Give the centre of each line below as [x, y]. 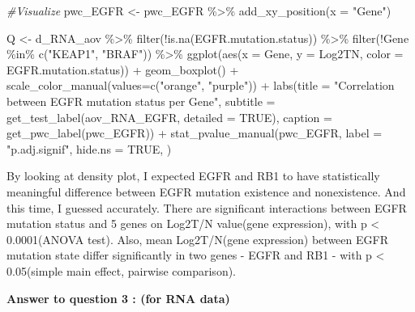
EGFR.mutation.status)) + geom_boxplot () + [123, 69]
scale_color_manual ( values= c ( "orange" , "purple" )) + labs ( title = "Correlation [201, 85]
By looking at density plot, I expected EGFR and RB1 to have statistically [193, 176]
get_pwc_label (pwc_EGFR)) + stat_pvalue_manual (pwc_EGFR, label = [195, 133]
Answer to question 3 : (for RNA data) [118, 298]
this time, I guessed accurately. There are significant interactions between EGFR [207, 207]
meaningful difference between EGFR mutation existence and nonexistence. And [206, 191]
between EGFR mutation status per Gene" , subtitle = [141, 101]
